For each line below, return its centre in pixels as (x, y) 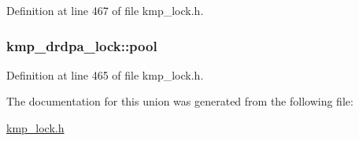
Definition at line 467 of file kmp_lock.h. (105, 10)
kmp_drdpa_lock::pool (82, 45)
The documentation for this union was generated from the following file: (180, 101)
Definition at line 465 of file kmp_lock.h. (105, 74)
